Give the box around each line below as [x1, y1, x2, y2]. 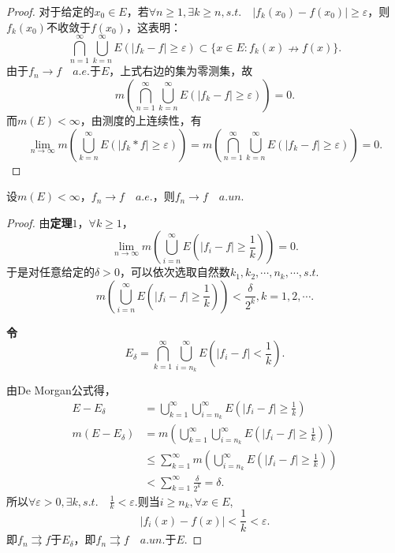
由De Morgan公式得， [6, 382, 116, 398]
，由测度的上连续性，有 [80, 111, 202, 128]
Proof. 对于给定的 [6, 3, 95, 19]
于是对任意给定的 [6, 263, 95, 280]
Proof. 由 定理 [6, 214, 73, 230]
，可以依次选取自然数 [119, 263, 230, 280]
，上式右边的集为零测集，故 [109, 62, 253, 79]
